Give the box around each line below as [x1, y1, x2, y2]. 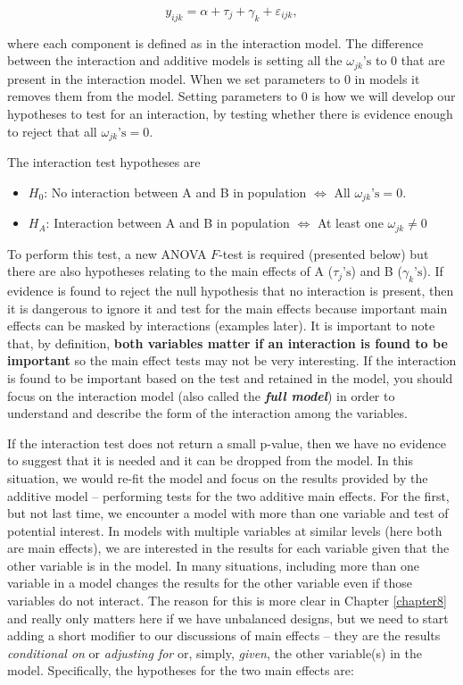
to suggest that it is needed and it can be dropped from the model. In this [7, 451, 413, 470]
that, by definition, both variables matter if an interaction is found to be [7, 333, 448, 352]
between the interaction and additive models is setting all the [7, 51, 343, 70]
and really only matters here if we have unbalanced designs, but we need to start [7, 608, 449, 627]
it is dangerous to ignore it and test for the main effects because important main [7, 298, 448, 317]
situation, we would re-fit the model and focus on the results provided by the [7, 468, 428, 487]
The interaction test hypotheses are [7, 153, 201, 171]
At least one [317, 213, 384, 232]
